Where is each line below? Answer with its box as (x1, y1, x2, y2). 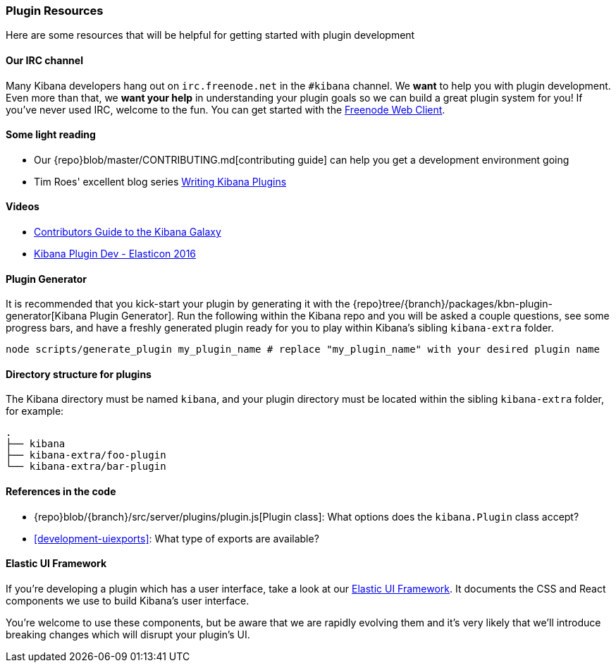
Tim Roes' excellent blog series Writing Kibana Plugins (34, 175, 287, 188)
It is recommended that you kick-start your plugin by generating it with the (6, 298, 350, 310)
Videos (6, 200, 39, 213)
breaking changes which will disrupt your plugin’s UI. (6, 628, 250, 640)
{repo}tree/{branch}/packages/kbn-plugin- (352, 298, 553, 310)
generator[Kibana (6, 310, 87, 322)
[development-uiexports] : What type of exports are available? (34, 532, 319, 545)
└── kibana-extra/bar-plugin (6, 461, 166, 473)
